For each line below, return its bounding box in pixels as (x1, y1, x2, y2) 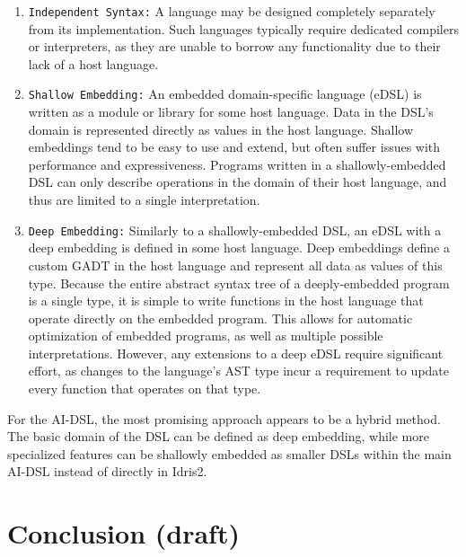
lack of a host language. (28, 54, 159, 73)
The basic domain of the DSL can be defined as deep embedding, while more (7, 427, 429, 446)
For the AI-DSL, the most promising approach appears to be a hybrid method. (7, 409, 441, 428)
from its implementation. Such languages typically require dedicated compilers (28, 19, 459, 38)
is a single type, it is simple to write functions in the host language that (28, 291, 424, 310)
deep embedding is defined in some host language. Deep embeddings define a (28, 238, 450, 257)
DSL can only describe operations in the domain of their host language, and (28, 172, 447, 191)
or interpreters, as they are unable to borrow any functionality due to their (28, 37, 441, 56)
